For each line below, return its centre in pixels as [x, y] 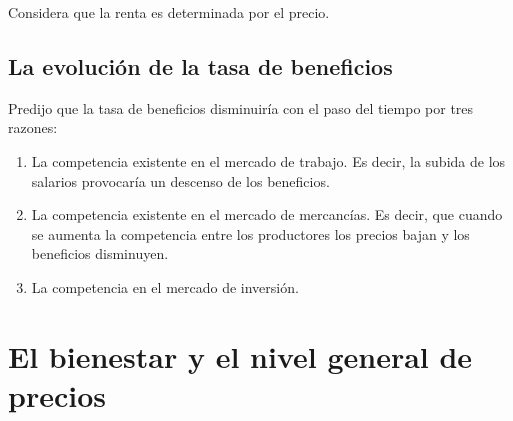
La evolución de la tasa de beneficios [200, 65]
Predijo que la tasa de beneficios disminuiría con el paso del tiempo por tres [241, 107]
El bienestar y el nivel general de [240, 355]
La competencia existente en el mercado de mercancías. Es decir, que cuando [267, 214]
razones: [33, 127]
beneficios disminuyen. [100, 253]
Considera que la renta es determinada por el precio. [169, 12]
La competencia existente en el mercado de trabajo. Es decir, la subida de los [268, 160]
